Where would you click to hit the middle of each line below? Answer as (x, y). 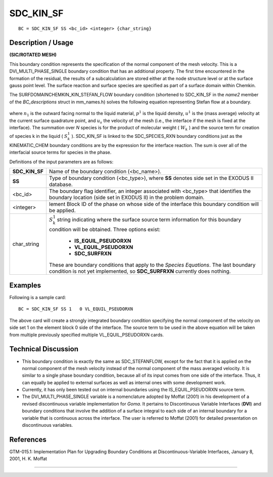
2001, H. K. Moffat (28, 459)
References (28, 439)
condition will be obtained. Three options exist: (105, 229)
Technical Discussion (44, 349)
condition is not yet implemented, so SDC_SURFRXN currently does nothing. (140, 271)
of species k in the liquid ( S (38, 136)
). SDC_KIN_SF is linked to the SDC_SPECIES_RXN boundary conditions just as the (157, 136)
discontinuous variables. (48, 425)
